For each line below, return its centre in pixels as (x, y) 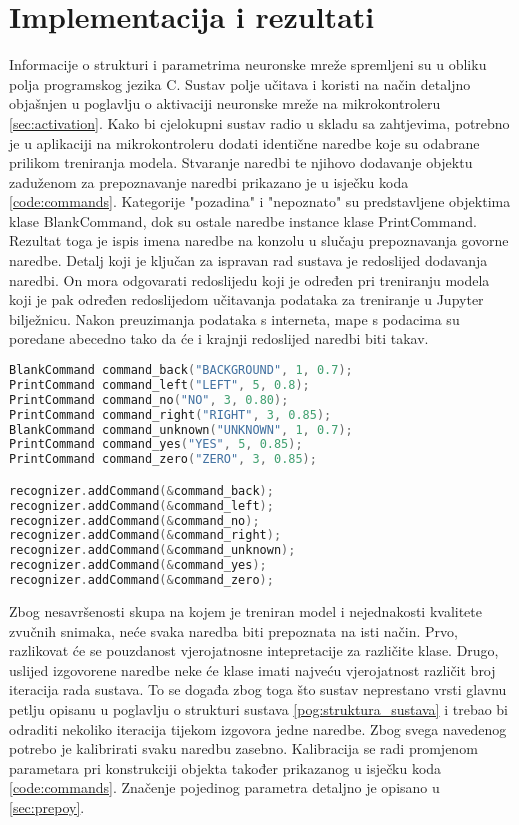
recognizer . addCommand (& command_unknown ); (152, 550)
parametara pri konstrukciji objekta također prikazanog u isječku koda (225, 767)
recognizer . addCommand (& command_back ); (141, 490)
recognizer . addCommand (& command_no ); (134, 520)
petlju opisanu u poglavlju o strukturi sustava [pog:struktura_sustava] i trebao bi (259, 708)
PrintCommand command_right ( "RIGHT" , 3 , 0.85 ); (170, 414)
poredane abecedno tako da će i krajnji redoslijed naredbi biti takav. (219, 338)
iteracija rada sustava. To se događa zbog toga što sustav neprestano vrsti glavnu (258, 689)
